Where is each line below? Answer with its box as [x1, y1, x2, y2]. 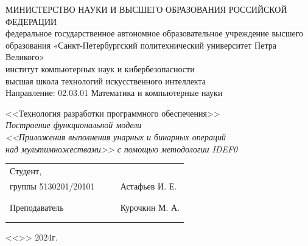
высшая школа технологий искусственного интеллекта [5, 74, 206, 87]
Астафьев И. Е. [120, 179, 177, 192]
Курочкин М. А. [120, 201, 180, 214]
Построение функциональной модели [5, 118, 142, 131]
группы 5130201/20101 [10, 179, 95, 192]
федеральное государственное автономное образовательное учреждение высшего [5, 27, 304, 39]
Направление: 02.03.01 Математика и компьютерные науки [5, 86, 223, 99]
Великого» [5, 50, 44, 63]
